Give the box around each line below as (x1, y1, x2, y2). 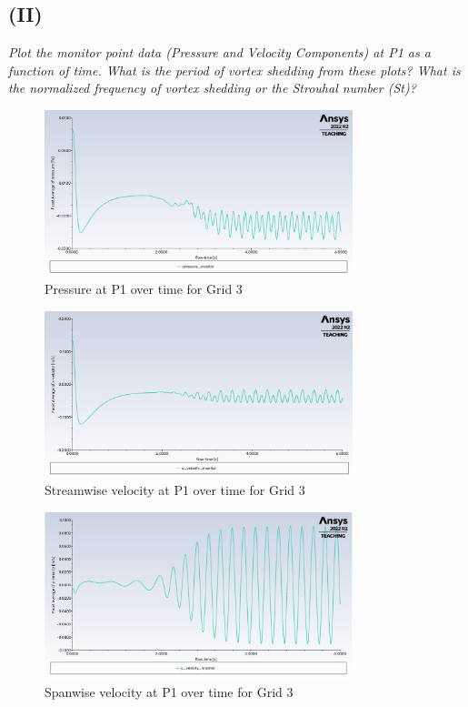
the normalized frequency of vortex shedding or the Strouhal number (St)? (8, 78, 416, 97)
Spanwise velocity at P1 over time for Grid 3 (45, 682, 294, 701)
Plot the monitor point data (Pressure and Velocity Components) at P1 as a (8, 43, 431, 62)
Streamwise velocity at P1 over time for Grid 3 (45, 480, 305, 500)
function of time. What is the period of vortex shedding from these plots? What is (8, 60, 461, 79)
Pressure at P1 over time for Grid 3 (45, 279, 243, 298)
